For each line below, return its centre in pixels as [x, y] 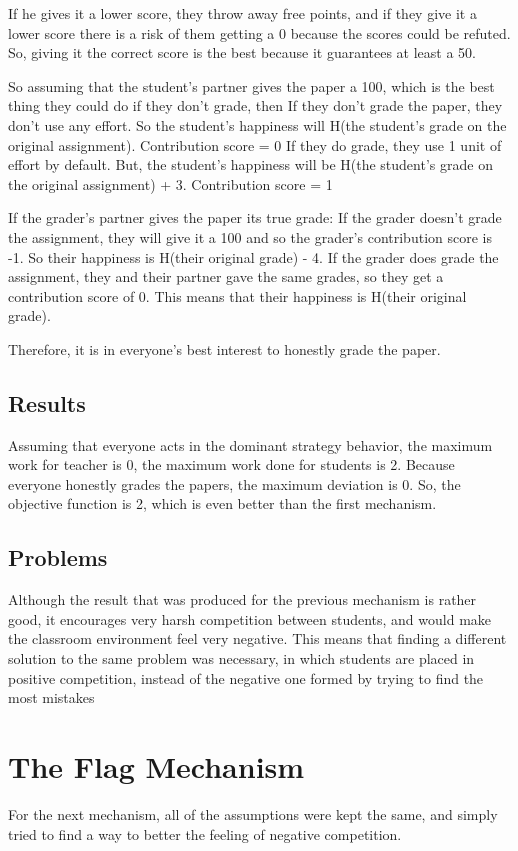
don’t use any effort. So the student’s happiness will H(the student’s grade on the [257, 124]
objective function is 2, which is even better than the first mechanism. [222, 503]
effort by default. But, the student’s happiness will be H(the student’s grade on [250, 164]
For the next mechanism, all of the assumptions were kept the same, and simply [253, 813]
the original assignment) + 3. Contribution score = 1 [170, 183]
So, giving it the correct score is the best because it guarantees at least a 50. [242, 52]
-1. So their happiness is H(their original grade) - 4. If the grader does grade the [253, 256]
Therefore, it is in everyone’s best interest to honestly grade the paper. [224, 348]
